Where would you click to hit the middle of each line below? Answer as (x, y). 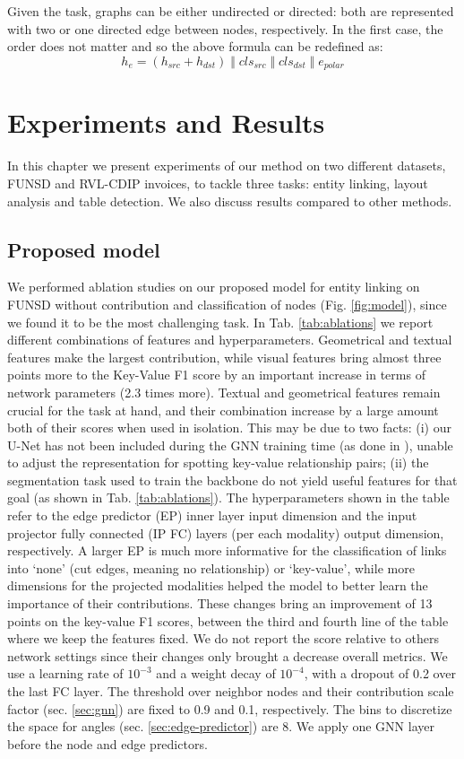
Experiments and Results (166, 122)
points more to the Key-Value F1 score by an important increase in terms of (216, 375)
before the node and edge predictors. (107, 743)
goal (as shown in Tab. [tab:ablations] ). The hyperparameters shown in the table (228, 497)
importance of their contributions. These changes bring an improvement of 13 (220, 603)
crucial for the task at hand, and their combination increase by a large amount (223, 410)
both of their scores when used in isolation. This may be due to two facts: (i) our (230, 427)
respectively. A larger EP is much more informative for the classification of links (227, 550)
